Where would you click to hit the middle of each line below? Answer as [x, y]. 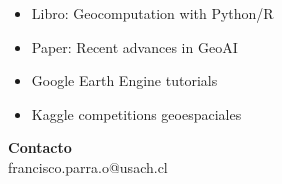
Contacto [40, 147]
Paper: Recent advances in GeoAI [134, 46]
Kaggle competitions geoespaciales [136, 113]
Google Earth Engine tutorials [124, 80]
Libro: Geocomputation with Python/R [152, 13]
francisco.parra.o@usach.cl [88, 166]
